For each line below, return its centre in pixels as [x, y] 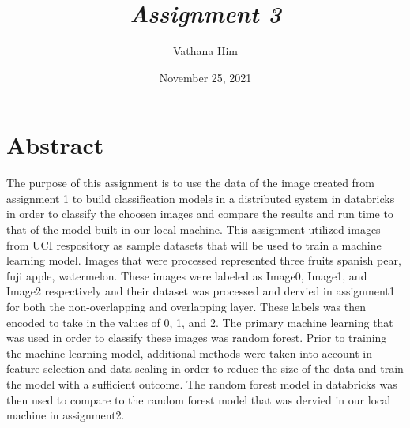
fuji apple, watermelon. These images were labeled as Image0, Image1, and [187, 275]
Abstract [55, 145]
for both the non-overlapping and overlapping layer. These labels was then [186, 306]
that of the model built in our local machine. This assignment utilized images [194, 229]
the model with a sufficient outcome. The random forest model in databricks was [202, 383]
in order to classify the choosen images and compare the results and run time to [200, 214]
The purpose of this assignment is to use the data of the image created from [191, 183]
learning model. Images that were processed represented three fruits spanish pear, [204, 260]
